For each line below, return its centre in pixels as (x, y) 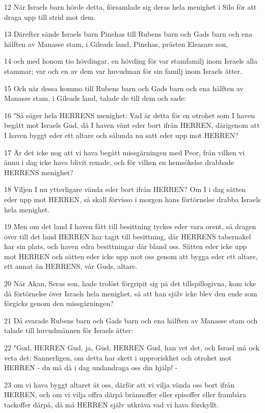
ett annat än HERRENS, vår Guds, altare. (71, 266)
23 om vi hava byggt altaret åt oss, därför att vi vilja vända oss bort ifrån (120, 384)
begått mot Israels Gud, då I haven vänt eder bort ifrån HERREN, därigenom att (132, 125)
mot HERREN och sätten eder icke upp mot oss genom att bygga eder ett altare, (131, 256)
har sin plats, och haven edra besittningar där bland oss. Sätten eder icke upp (126, 246)
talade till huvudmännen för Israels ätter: (69, 330)
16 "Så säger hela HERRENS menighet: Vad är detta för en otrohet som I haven (130, 115)
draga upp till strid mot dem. (50, 17)
